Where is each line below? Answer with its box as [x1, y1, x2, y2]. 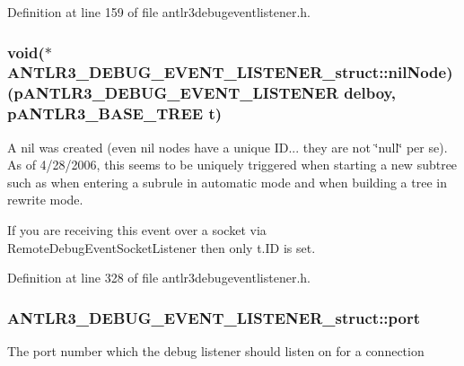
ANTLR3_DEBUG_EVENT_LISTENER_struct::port [7, 306, 421, 328]
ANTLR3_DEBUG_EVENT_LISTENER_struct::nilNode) [7, 61, 453, 83]
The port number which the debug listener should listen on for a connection [7, 341, 425, 360]
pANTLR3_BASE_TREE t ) [7, 102, 223, 125]
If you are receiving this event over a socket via [7, 220, 267, 239]
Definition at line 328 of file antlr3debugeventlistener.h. [7, 268, 311, 287]
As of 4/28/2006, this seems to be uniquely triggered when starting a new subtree [7, 155, 458, 174]
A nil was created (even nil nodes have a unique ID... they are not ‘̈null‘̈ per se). [7, 137, 448, 156]
